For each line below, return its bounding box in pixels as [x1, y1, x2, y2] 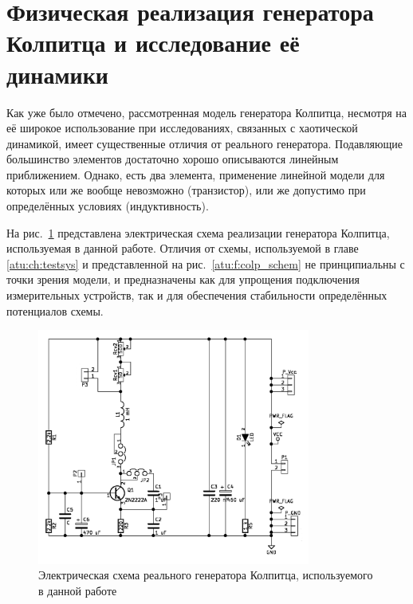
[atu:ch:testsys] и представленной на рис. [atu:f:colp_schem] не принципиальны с [6, 255, 405, 272]
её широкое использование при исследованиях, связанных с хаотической [6, 120, 358, 136]
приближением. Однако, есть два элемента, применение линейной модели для [6, 166, 385, 182]
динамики [6, 57, 108, 90]
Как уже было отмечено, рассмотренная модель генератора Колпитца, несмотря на [6, 104, 407, 120]
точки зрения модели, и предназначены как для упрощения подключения [6, 271, 360, 288]
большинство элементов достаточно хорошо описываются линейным [6, 151, 339, 167]
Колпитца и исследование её [6, 26, 300, 59]
